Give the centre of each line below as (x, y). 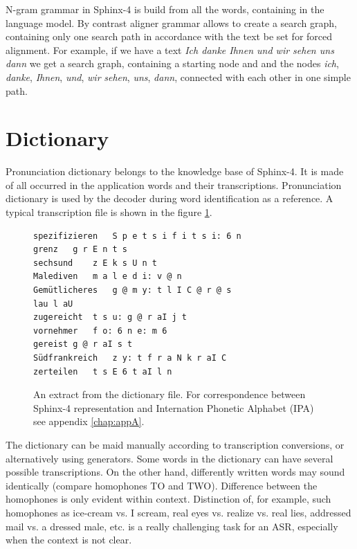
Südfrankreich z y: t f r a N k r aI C (130, 358)
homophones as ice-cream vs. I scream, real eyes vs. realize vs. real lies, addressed (178, 512)
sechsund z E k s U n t (95, 263)
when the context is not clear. (69, 540)
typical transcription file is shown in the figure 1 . (109, 212)
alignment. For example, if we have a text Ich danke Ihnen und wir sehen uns (170, 49)
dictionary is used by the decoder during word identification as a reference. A (170, 198)
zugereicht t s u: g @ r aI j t (110, 317)
